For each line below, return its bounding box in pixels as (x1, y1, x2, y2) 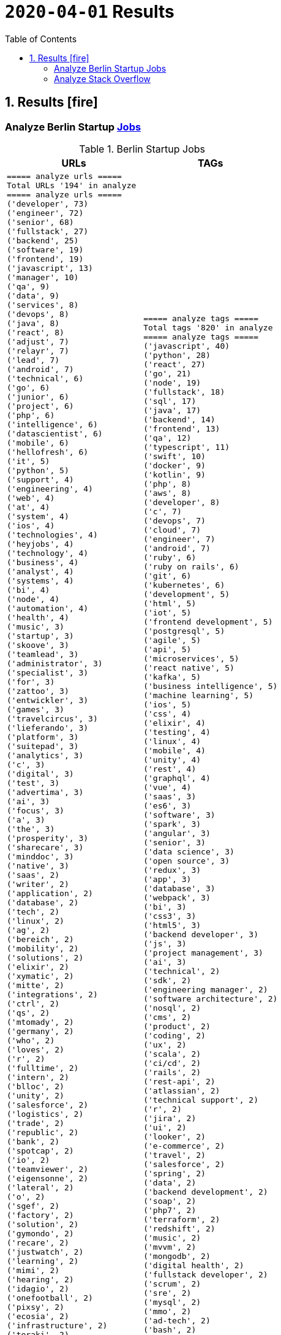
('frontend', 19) (7, 254, 84, 264)
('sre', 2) (143, 1288, 192, 1298)
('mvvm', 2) (143, 1242, 197, 1252)
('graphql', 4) (143, 774, 211, 783)
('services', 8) (7, 300, 79, 310)
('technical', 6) (7, 373, 84, 383)
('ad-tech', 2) (143, 1316, 211, 1326)
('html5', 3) (143, 921, 201, 930)
